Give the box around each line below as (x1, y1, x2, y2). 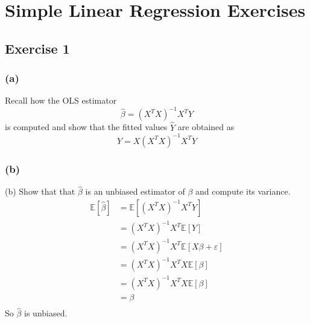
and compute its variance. (195, 185, 291, 198)
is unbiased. (24, 307, 68, 319)
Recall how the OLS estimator (5, 94, 117, 107)
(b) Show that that (5, 185, 75, 198)
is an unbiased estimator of (85, 185, 185, 198)
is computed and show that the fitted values (5, 121, 168, 133)
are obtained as (177, 121, 235, 133)
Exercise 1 (5, 39, 70, 57)
